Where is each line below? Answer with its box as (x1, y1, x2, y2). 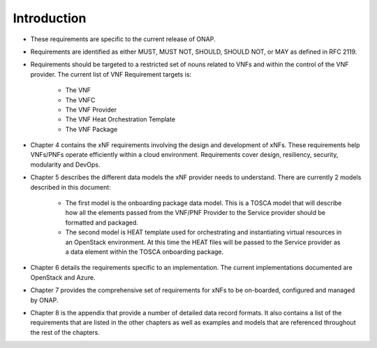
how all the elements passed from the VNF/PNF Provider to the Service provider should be (65, 209, 326, 217)
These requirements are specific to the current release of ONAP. (30, 35, 216, 43)
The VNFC (65, 96, 96, 104)
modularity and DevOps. (30, 160, 101, 169)
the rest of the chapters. (30, 328, 101, 336)
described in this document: (30, 183, 111, 191)
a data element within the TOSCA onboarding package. (65, 248, 224, 256)
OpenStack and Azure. (30, 273, 96, 282)
